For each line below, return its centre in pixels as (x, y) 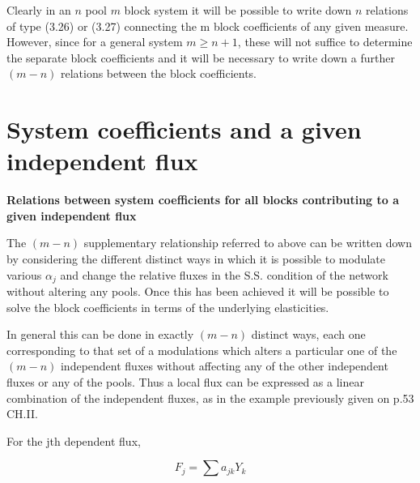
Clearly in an (39, 10)
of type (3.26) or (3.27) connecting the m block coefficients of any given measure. (208, 26)
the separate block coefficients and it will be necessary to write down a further (201, 57)
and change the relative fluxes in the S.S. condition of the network (224, 274)
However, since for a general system (95, 42)
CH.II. (22, 414)
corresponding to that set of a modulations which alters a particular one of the (202, 350)
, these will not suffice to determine (325, 42)
